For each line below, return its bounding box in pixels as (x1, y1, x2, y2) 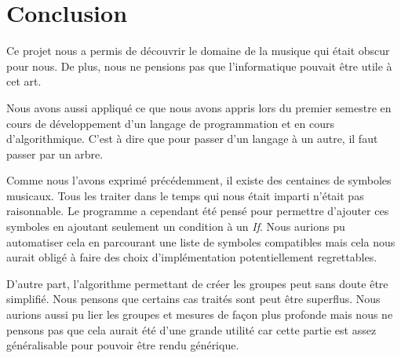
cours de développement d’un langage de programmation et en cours (6, 115, 334, 131)
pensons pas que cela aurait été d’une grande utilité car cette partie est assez (6, 321, 377, 338)
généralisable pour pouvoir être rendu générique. (6, 337, 239, 353)
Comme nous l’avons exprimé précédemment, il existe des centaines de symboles (6, 172, 392, 188)
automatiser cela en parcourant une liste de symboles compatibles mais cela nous (6, 233, 396, 250)
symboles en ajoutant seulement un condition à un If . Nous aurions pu (6, 218, 345, 235)
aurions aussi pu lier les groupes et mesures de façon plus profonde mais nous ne (6, 306, 393, 323)
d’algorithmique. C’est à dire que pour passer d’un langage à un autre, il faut (6, 130, 378, 147)
